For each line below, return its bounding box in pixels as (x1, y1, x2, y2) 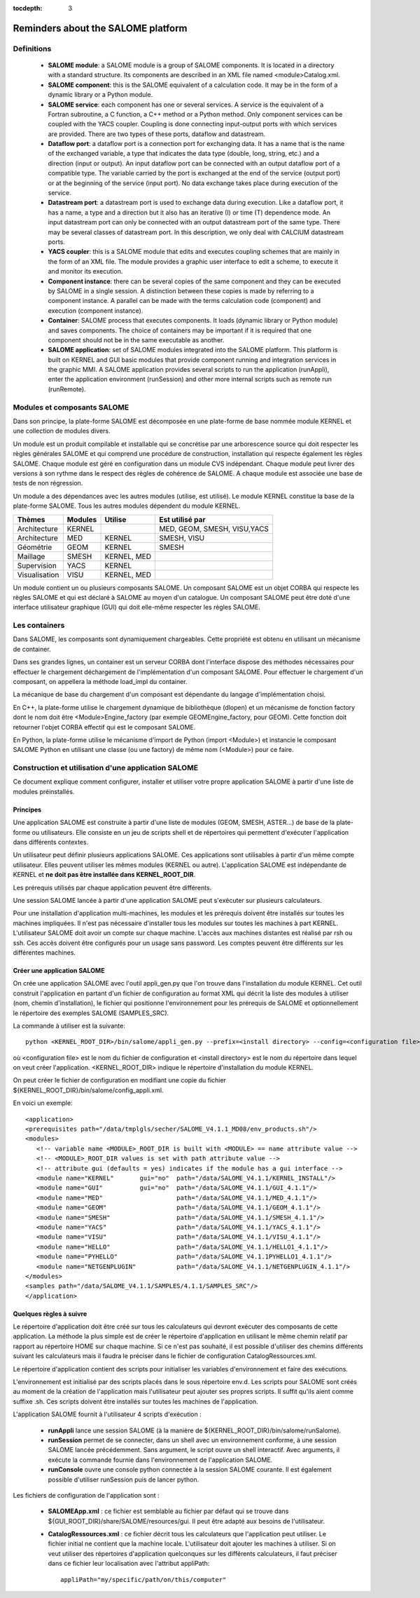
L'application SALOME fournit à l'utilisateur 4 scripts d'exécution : (13, 1410, 202, 1418)
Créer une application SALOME (13, 966, 105, 974)
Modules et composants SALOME (13, 402, 129, 412)
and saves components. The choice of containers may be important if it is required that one (48, 326, 311, 335)
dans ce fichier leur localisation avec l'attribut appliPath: (48, 1559, 210, 1568)
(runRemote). (48, 384, 87, 393)
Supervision (17, 560, 57, 570)
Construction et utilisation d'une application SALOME (13, 763, 199, 773)
